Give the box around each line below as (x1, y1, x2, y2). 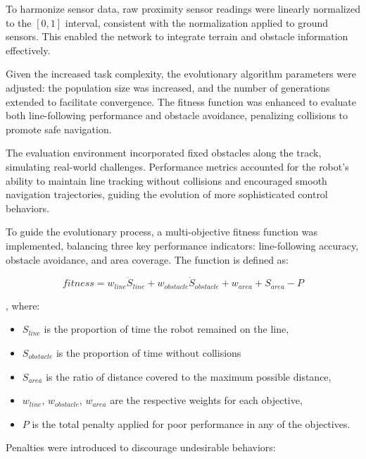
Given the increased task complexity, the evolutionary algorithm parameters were (6, 66, 356, 81)
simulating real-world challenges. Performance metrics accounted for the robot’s (6, 159, 349, 173)
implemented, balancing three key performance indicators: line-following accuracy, (6, 238, 359, 252)
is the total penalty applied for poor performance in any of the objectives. (32, 416, 351, 431)
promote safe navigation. (6, 121, 112, 136)
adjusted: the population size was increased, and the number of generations (6, 80, 330, 94)
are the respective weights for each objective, (110, 393, 303, 408)
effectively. (6, 42, 51, 57)
